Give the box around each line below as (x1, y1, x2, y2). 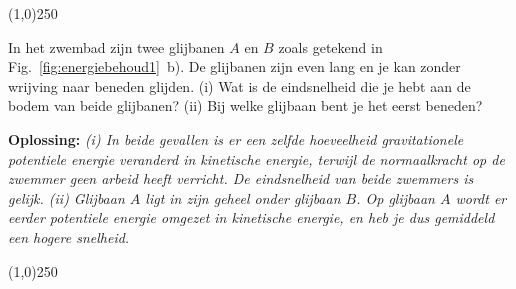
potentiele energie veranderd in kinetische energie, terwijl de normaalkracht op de (8, 148, 505, 169)
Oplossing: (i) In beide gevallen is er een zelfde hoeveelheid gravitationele (8, 128, 464, 149)
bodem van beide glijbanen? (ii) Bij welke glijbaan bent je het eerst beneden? (8, 95, 483, 116)
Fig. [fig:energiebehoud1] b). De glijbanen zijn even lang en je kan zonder (8, 56, 461, 77)
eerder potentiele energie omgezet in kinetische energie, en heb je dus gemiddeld (8, 207, 495, 228)
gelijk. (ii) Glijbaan (8, 187, 125, 208)
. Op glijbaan (356, 187, 435, 208)
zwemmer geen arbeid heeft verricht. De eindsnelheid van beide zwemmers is (8, 168, 474, 189)
